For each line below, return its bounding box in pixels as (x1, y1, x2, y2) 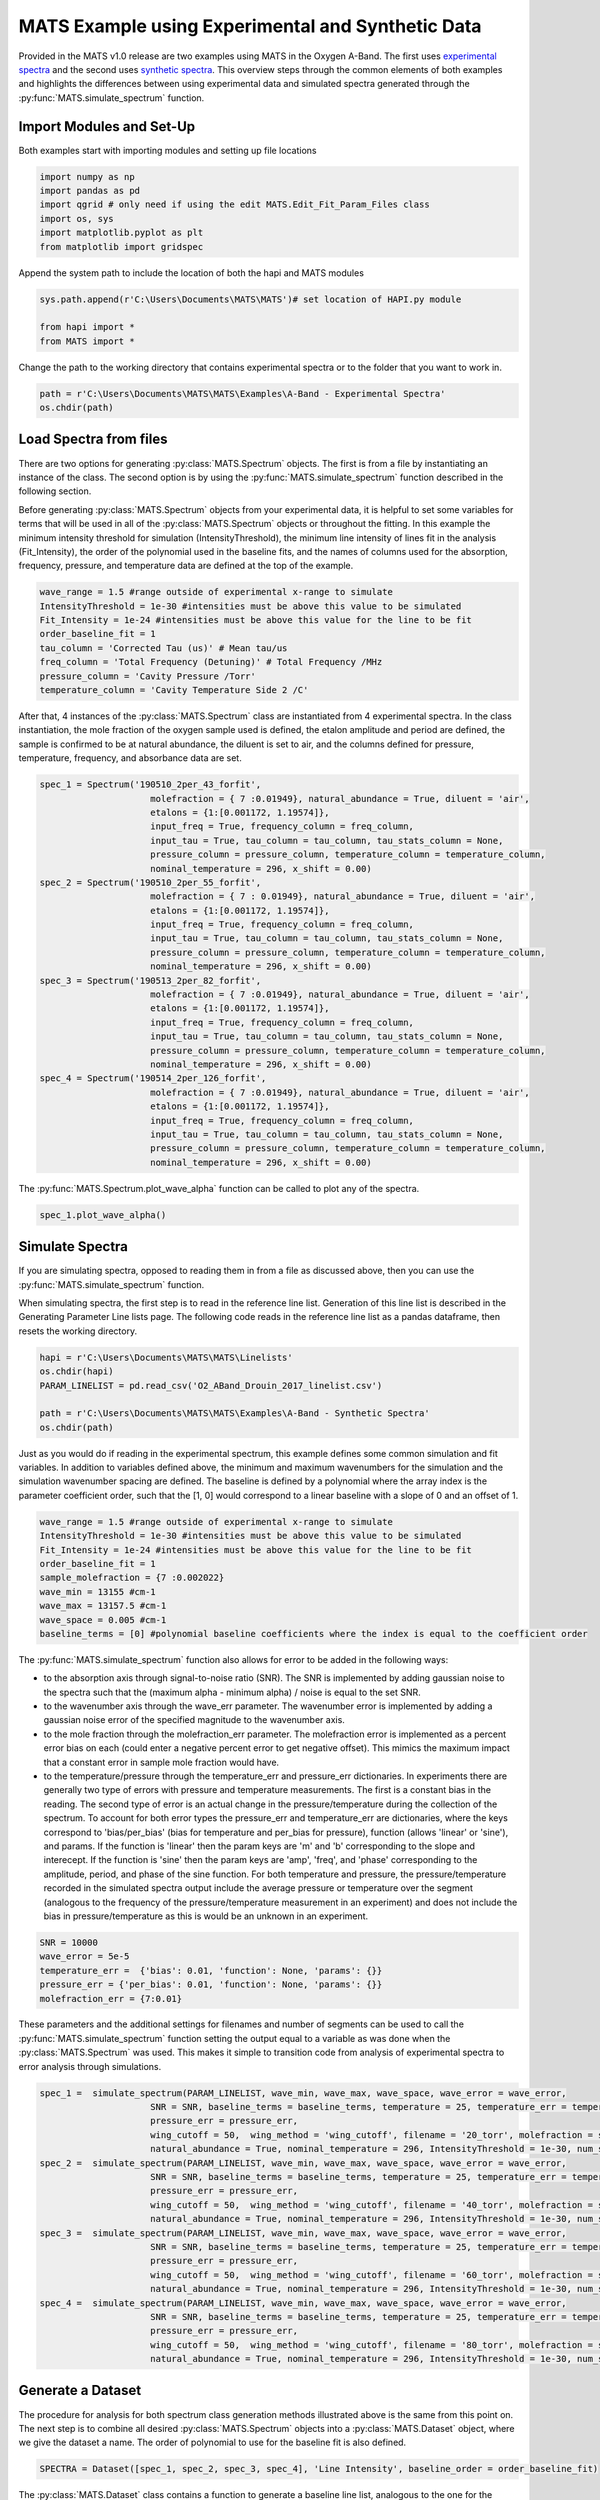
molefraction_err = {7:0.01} (39, 1993, 183, 2004)
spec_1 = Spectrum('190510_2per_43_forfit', (39, 779, 262, 790)
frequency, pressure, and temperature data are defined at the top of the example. (18, 560, 354, 572)
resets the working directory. (18, 1325, 138, 1337)
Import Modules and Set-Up (18, 118, 196, 135)
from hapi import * (39, 321, 135, 333)
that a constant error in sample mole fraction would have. (43, 1756, 280, 1768)
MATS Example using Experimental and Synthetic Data (18, 15, 482, 37)
